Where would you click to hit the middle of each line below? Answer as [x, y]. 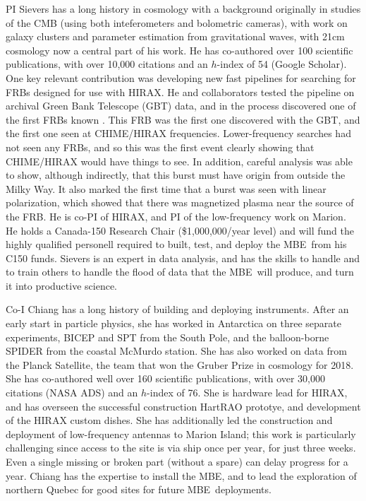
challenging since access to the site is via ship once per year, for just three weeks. [181, 448]
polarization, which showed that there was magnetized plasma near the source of [180, 202]
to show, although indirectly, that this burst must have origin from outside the [176, 175]
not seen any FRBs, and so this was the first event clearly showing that [160, 147]
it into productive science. [62, 285]
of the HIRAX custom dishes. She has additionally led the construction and [169, 420]
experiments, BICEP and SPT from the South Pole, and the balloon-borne [167, 337]
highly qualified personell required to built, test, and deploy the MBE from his [176, 244]
